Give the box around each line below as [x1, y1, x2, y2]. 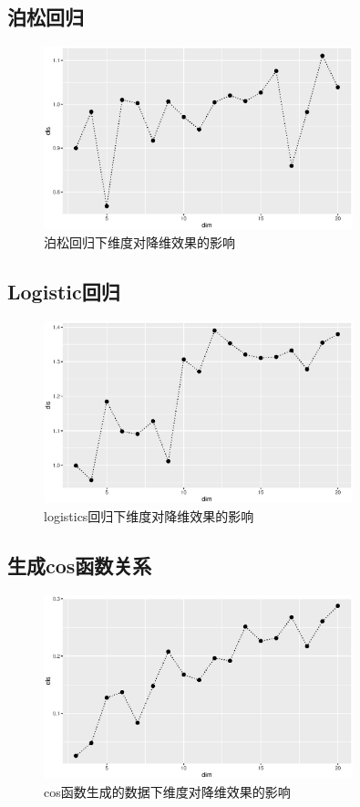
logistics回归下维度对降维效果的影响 [44, 507, 254, 526]
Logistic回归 [7, 277, 120, 305]
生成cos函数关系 [7, 551, 152, 580]
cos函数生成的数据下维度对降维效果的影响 [44, 781, 291, 801]
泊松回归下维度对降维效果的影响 [44, 232, 235, 251]
